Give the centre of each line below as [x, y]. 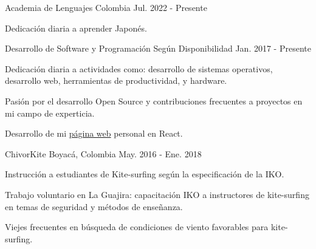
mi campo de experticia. [50, 113]
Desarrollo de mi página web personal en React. [94, 133]
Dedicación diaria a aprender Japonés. [76, 28]
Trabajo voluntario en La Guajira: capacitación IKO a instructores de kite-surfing [157, 194]
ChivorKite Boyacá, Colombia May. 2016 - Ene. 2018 [103, 153]
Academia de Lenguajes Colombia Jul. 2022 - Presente [106, 7]
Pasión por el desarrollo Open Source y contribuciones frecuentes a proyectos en [154, 101]
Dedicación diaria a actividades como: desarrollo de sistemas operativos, [139, 68]
